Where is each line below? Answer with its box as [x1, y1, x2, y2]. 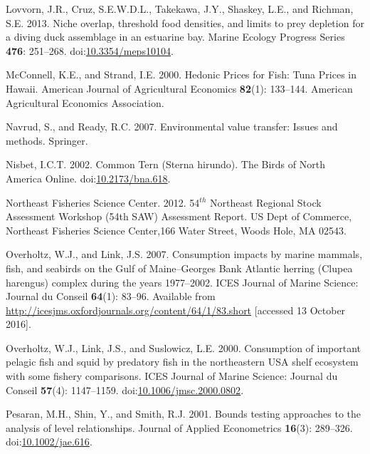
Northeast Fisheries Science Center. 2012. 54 [6, 195, 200, 210]
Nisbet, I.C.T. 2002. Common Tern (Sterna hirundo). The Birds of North [6, 157, 325, 172]
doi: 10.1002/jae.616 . [6, 434, 92, 449]
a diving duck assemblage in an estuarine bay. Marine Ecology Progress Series [6, 29, 345, 44]
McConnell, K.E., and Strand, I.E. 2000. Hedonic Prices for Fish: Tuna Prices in [6, 67, 356, 82]
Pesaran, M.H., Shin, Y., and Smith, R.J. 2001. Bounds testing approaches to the [6, 406, 361, 421]
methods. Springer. [6, 133, 88, 148]
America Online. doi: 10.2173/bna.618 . [6, 170, 171, 185]
